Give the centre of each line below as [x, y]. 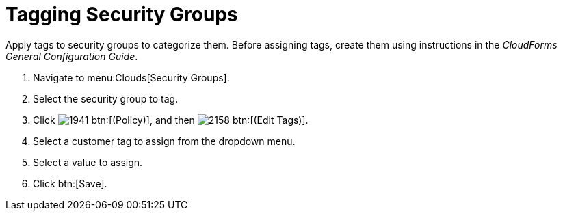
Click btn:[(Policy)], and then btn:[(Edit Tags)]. [171, 120]
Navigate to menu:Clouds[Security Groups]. [131, 77]
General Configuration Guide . [72, 56]
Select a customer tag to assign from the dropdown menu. [164, 141]
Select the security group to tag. [106, 98]
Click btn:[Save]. [70, 183]
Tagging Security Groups [122, 14]
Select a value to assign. [88, 162]
